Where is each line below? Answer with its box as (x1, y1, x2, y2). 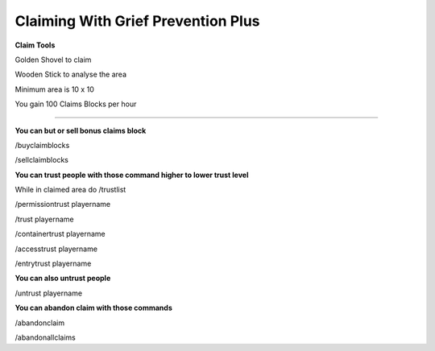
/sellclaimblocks (14, 155, 68, 165)
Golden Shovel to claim (14, 55, 92, 64)
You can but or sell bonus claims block (14, 126, 147, 135)
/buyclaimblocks (14, 140, 70, 150)
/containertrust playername (14, 229, 106, 239)
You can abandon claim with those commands (14, 303, 173, 313)
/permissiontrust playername (14, 200, 111, 209)
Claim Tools (14, 40, 56, 50)
